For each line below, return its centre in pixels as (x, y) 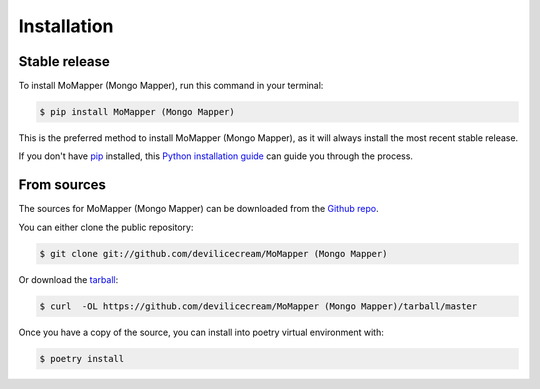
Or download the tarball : (68, 279)
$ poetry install (82, 358)
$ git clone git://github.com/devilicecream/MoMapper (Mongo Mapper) (213, 253)
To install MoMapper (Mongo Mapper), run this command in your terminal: (171, 86)
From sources (62, 185)
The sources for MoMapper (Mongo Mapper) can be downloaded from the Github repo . (198, 209)
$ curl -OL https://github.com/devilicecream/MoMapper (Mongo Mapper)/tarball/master (258, 306)
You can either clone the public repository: (106, 227)
